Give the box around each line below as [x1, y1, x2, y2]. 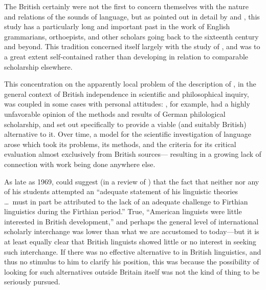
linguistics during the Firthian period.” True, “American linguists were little [4, 206, 242, 217]
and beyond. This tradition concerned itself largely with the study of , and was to [4, 41, 260, 52]
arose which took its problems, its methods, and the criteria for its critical [4, 138, 236, 149]
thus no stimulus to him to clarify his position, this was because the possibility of [4, 256, 259, 267]
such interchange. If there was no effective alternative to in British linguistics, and [4, 246, 261, 257]
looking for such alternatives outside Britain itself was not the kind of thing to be [4, 266, 260, 277]
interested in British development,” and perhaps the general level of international [4, 216, 259, 226]
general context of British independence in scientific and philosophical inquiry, [4, 88, 249, 99]
